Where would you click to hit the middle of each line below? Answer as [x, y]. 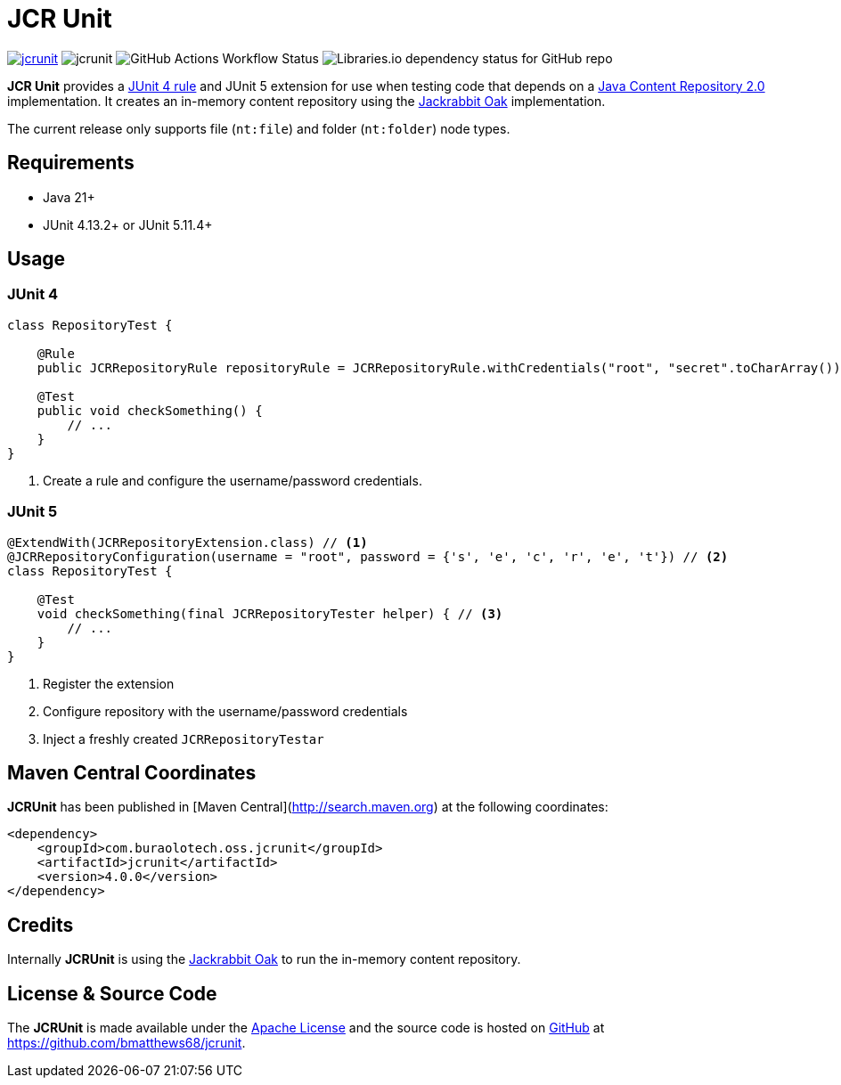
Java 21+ [69, 197]
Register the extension [109, 683]
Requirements [71, 163]
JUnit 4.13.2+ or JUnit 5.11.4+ [128, 224]
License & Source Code [112, 993]
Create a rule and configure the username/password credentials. [233, 480]
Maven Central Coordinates [132, 772]
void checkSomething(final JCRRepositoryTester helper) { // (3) [270, 613]
